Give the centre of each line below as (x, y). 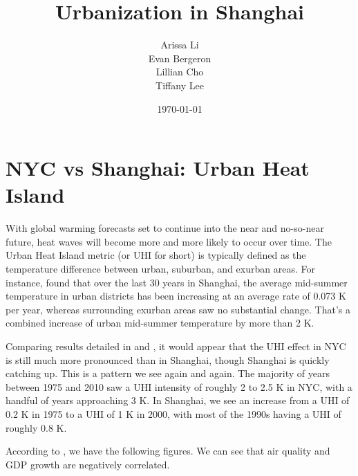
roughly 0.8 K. (36, 427)
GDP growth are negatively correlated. (88, 464)
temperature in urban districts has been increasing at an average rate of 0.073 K (176, 296)
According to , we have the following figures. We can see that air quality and (168, 451)
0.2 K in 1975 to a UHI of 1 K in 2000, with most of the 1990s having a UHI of (173, 413)
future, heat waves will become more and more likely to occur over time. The (169, 241)
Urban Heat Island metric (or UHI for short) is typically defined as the (156, 255)
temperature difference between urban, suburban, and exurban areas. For (160, 268)
